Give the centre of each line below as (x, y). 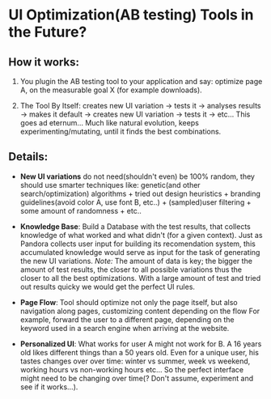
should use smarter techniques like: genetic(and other (110, 185)
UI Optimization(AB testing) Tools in (131, 15)
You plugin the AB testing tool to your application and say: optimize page (141, 81)
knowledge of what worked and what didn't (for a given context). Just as (141, 235)
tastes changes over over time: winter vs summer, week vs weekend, (135, 361)
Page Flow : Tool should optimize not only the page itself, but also (129, 302)
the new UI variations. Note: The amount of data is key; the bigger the (136, 261)
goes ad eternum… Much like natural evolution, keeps (110, 123)
